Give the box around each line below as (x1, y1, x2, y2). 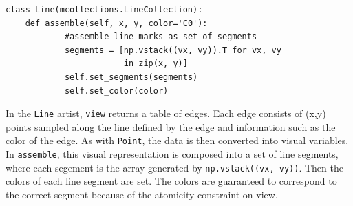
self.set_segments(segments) (64, 72, 198, 82)
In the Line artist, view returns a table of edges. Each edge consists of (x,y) (6, 106, 326, 121)
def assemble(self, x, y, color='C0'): (25, 18, 208, 28)
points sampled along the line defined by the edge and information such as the (6, 119, 336, 134)
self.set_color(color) (64, 85, 169, 96)
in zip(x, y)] (123, 59, 188, 69)
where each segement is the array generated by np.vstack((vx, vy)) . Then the (6, 160, 343, 174)
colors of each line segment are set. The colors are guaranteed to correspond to (6, 174, 337, 188)
